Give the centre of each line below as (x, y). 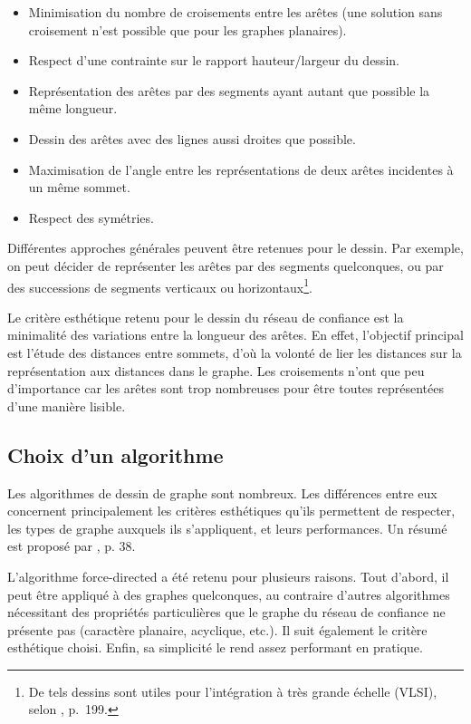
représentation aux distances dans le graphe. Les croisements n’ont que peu (216, 370)
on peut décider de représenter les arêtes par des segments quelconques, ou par (226, 265)
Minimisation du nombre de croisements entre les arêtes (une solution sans (235, 12)
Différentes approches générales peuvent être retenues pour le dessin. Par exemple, (235, 248)
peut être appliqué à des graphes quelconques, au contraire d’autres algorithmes (229, 594)
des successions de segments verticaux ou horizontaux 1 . (160, 285)
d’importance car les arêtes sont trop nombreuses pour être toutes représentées (226, 388)
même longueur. (73, 108)
